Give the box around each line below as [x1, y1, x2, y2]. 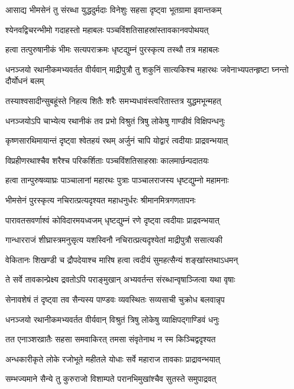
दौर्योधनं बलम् [5, 74, 44, 87]
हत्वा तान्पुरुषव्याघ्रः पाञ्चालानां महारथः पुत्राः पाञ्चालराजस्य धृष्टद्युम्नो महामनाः [5, 174, 229, 186]
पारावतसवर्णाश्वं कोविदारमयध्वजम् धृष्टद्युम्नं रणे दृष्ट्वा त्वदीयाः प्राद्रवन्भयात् [5, 213, 219, 226]
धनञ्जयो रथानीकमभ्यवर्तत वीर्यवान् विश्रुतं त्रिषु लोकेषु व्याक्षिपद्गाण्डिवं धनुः [5, 313, 219, 325]
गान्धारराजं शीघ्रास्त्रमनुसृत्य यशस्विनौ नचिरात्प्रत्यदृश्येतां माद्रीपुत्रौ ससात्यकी [5, 234, 222, 246]
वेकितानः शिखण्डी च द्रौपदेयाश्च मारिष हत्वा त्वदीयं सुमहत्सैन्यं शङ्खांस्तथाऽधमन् [5, 253, 238, 265]
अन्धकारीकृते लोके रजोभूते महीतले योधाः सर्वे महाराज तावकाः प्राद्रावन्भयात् [5, 352, 221, 365]
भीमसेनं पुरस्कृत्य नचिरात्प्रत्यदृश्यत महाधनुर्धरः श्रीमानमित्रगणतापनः [5, 193, 196, 206]
